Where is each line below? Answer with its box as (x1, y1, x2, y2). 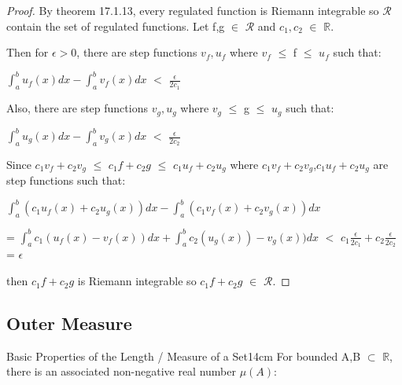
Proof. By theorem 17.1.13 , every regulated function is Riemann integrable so (6, 2, 379, 18)
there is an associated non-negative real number (6, 363, 236, 379)
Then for (6, 44, 49, 60)
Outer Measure (6, 311, 132, 335)
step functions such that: (6, 172, 126, 189)
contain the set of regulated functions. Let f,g (6, 17, 225, 34)
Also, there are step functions (6, 100, 148, 116)
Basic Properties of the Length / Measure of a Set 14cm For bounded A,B (6, 347, 361, 364)
